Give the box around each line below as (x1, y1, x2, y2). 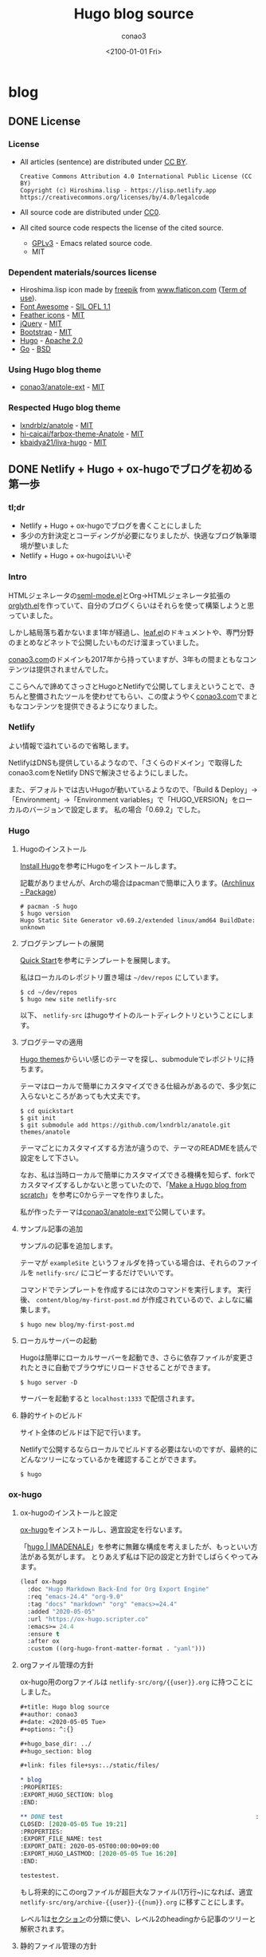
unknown (19, 924, 45, 932)
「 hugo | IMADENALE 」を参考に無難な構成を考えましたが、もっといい (19, 1542, 251, 1551)
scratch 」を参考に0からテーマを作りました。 (19, 1190, 168, 1200)
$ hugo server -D (19, 1379, 78, 1387)
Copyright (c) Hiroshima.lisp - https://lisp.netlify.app (19, 186, 217, 194)
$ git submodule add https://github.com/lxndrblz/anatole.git (19, 1121, 231, 1130)
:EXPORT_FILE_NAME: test (19, 1835, 103, 1843)
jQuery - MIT (19, 319, 62, 328)
